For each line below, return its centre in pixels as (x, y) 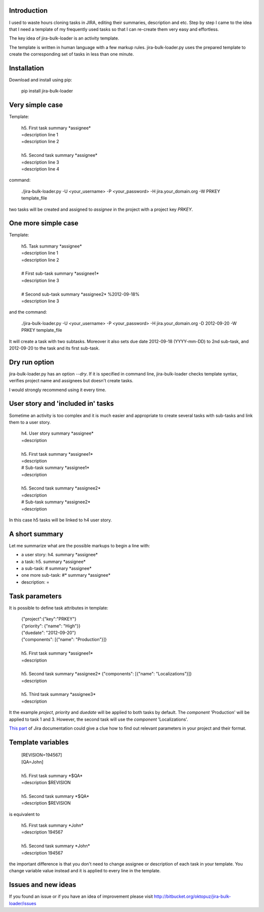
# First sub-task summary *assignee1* (60, 273)
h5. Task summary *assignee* (52, 246)
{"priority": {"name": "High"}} (51, 626)
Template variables (39, 742)
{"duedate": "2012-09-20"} (49, 633)
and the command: (28, 312)
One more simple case (44, 223)
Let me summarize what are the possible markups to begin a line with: (79, 545)
